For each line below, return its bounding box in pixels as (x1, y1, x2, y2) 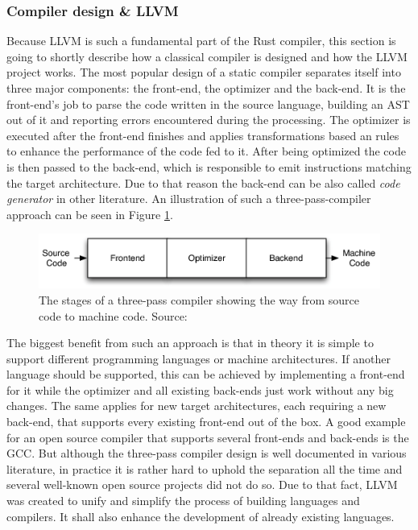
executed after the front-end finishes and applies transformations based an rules (6, 126, 399, 143)
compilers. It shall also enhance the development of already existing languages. (6, 507, 395, 524)
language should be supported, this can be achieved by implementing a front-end (6, 366, 405, 383)
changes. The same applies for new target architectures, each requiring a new (6, 397, 387, 414)
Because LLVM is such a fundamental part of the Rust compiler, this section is (6, 32, 396, 49)
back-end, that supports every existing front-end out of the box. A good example (6, 413, 406, 430)
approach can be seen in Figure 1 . (6, 205, 173, 222)
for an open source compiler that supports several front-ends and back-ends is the (6, 429, 409, 445)
